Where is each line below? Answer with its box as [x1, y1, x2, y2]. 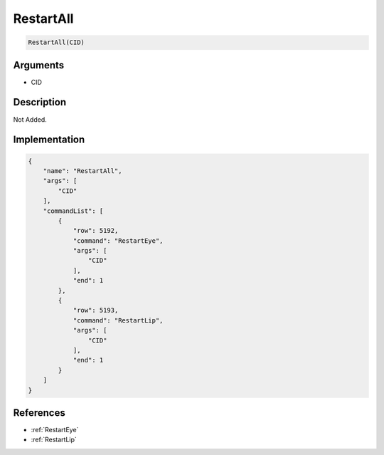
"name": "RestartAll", [43, 167, 122, 174]
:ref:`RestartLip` [31, 435, 78, 444]
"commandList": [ [43, 206, 104, 215]
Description [13, 96, 67, 108]
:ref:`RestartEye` [31, 426, 79, 434]
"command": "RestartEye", [73, 236, 164, 245]
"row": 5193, [73, 306, 119, 315]
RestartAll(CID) [28, 38, 85, 46]
